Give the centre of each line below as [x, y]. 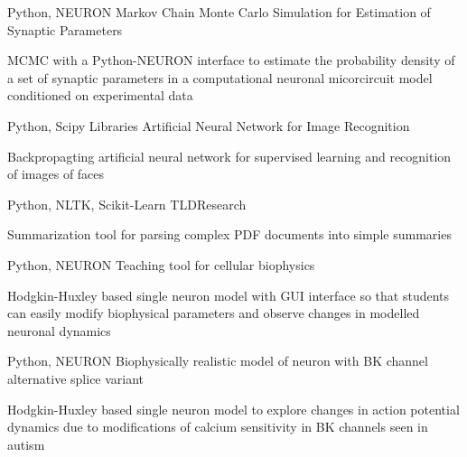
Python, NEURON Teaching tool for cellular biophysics [161, 264]
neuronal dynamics [59, 330]
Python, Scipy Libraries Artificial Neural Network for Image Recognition [209, 125]
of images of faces [56, 174]
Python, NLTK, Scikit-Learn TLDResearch [127, 204]
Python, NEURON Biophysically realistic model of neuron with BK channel [218, 361]
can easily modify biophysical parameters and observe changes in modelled [214, 313]
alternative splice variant [76, 378]
